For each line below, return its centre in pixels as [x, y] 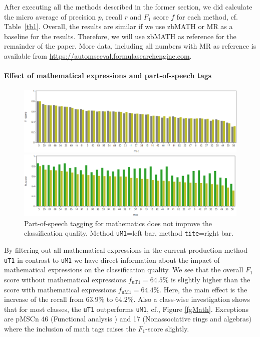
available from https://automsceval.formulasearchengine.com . [98, 55]
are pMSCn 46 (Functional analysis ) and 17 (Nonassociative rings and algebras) [128, 319]
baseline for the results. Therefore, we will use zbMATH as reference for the [120, 36]
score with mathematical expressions [60, 289]
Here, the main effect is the [205, 289]
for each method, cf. [207, 16]
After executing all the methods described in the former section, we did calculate [128, 7]
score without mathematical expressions [65, 279]
